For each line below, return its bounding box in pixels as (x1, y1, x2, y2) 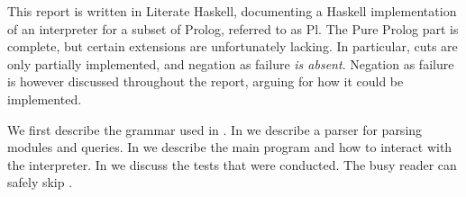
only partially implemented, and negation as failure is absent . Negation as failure (7, 54, 454, 73)
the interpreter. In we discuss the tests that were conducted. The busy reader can (7, 155, 457, 174)
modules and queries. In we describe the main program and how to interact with (7, 138, 452, 157)
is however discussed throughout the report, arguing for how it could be (7, 72, 404, 91)
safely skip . (7, 173, 73, 192)
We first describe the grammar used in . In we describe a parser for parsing (7, 120, 423, 139)
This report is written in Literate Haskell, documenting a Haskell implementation (7, 2, 457, 20)
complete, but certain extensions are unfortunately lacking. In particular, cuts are (7, 37, 458, 56)
